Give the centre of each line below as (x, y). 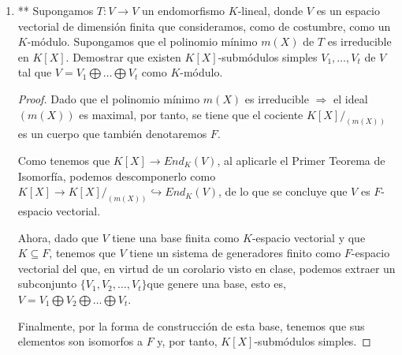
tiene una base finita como (176, 237)
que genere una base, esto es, (216, 284)
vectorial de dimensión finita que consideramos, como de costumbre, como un (204, 26)
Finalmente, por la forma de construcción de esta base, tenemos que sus (191, 325)
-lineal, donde (270, 10)
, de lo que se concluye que (283, 191)
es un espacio (348, 10)
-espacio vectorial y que (309, 237)
